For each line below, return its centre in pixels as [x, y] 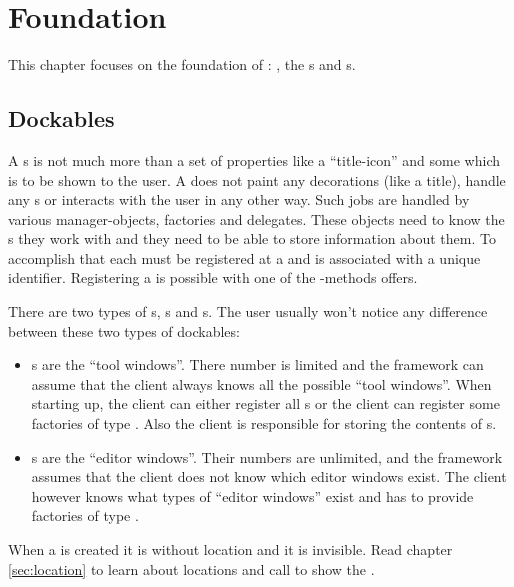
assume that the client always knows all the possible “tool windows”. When [261, 383]
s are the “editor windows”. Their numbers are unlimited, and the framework [267, 456]
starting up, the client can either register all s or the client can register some [265, 403]
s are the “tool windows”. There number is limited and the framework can [257, 364]
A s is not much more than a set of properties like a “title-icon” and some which [254, 159]
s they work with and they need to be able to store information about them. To [252, 238]
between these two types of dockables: [124, 330]
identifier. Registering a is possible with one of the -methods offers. [213, 277]
